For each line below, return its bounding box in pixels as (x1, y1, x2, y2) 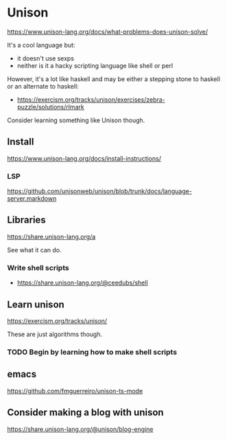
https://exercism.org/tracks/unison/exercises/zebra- (16, 95, 166, 104)
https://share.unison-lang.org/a (7, 232, 96, 241)
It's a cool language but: (7, 41, 75, 49)
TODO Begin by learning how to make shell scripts (7, 347, 177, 357)
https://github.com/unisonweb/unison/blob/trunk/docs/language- (7, 187, 192, 195)
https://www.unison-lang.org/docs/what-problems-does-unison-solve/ (7, 27, 208, 36)
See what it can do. (7, 245, 62, 254)
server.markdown (7, 195, 57, 203)
